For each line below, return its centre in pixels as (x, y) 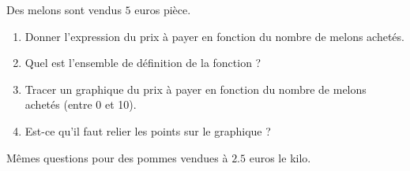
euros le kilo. (280, 157)
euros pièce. (163, 9)
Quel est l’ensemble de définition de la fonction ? (143, 63)
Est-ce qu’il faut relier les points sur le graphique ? (148, 130)
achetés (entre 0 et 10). (81, 104)
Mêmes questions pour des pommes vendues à (117, 157)
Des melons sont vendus (64, 9)
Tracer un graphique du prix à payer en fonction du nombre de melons (196, 89)
